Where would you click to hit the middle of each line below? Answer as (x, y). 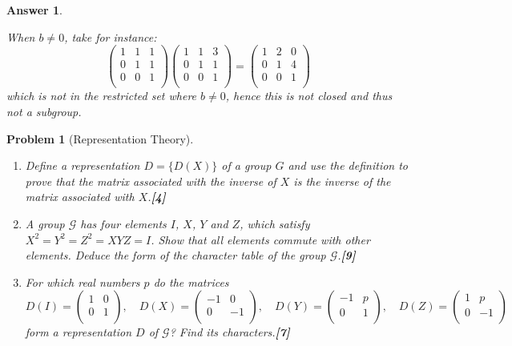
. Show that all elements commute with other (260, 239)
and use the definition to (348, 165)
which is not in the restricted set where (102, 96)
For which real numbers (83, 282)
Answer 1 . (34, 10)
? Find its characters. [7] (230, 332)
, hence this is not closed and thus (309, 96)
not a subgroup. (44, 111)
